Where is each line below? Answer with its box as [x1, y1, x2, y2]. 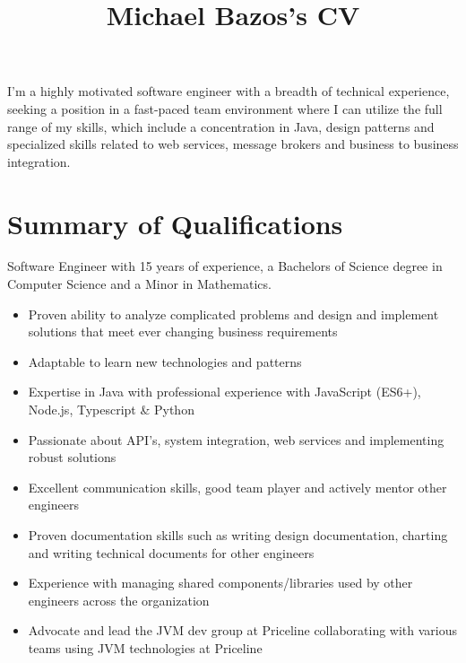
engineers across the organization [28, 590, 210, 609]
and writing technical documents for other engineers [28, 543, 315, 562]
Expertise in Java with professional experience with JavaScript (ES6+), [28, 382, 421, 401]
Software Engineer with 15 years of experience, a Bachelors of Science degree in [7, 257, 443, 275]
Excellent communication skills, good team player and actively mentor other [28, 477, 447, 496]
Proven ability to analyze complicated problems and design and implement [28, 304, 439, 323]
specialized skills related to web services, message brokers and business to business [7, 135, 459, 153]
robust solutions [28, 448, 116, 467]
